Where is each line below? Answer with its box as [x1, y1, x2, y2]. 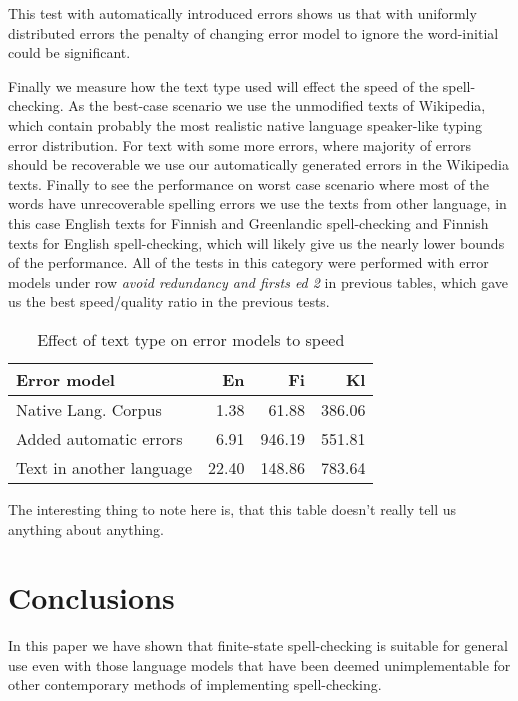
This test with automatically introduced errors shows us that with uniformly [8, 3, 477, 23]
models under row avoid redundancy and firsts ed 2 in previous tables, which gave [8, 271, 508, 292]
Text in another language [16, 455, 193, 479]
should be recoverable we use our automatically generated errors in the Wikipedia [8, 154, 510, 175]
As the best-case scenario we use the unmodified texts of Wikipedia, [68, 95, 486, 116]
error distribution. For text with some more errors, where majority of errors [8, 134, 472, 155]
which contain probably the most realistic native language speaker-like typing [8, 114, 483, 135]
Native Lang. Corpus [16, 397, 162, 421]
